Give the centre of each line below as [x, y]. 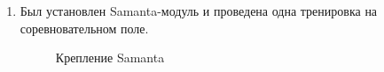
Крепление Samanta [110, 58]
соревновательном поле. [84, 28]
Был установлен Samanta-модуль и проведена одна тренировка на [199, 11]
